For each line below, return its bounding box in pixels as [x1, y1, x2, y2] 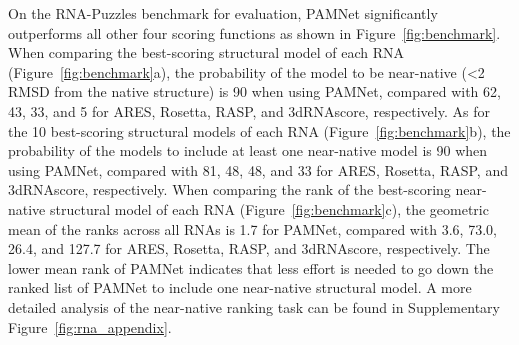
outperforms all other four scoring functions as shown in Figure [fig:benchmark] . [8, 22, 501, 43]
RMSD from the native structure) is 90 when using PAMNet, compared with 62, [8, 81, 501, 102]
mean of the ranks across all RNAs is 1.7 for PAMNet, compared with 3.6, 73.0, [8, 218, 497, 239]
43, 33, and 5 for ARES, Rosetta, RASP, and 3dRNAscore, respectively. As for [8, 100, 490, 121]
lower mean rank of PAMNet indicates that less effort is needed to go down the [8, 257, 494, 278]
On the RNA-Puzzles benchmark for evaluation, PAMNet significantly [8, 3, 438, 23]
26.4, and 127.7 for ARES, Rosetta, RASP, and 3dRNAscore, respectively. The [8, 238, 490, 259]
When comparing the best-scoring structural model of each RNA [8, 42, 405, 63]
